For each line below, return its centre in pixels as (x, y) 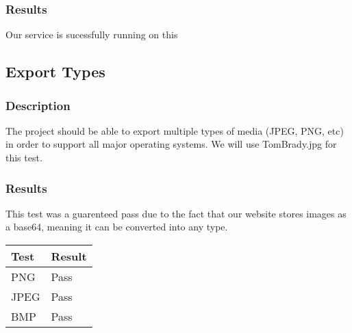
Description (38, 105)
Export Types (55, 71)
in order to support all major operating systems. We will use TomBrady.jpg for (171, 144)
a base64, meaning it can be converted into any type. (117, 227)
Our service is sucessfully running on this (92, 35)
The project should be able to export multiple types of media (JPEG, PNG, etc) (175, 130)
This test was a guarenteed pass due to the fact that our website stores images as (176, 213)
